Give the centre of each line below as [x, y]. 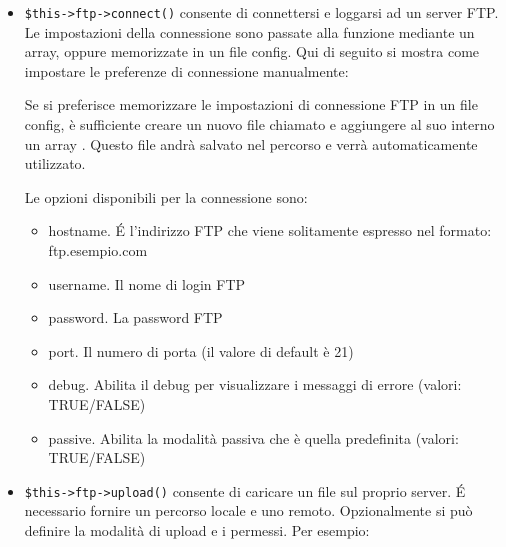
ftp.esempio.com [98, 250]
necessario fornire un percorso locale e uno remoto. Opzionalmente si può [248, 510]
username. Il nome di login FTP [147, 283]
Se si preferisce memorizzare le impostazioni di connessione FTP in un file [251, 104]
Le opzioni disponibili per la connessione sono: [166, 196]
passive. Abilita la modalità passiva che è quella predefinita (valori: [253, 437]
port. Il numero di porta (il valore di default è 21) [201, 350]
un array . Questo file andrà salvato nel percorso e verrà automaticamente [251, 143]
